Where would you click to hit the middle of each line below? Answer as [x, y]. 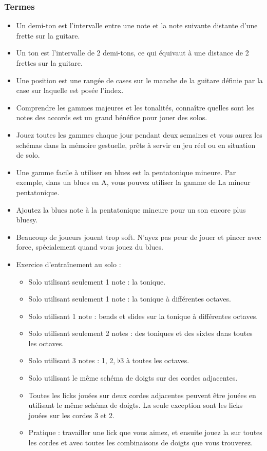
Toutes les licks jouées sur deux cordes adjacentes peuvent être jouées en [142, 395]
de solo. [28, 155]
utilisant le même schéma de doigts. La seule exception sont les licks [136, 405]
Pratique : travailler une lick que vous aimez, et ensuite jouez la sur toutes [145, 432]
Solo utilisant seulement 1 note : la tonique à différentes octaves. [130, 299]
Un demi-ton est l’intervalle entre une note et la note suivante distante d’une [137, 25]
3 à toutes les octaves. [155, 360]
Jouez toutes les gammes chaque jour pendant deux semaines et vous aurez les [139, 134]
